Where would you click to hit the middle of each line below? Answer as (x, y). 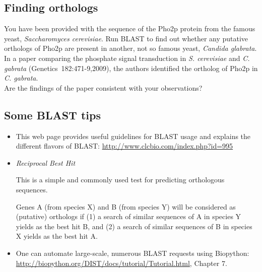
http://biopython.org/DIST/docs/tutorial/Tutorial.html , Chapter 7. (121, 263)
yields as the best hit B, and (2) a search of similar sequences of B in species (134, 226)
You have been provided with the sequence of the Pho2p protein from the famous (130, 28)
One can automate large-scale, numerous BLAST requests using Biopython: (133, 253)
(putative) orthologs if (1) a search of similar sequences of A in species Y (128, 216)
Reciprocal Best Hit (46, 162)
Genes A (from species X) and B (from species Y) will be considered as (126, 206)
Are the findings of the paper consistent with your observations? (103, 87)
